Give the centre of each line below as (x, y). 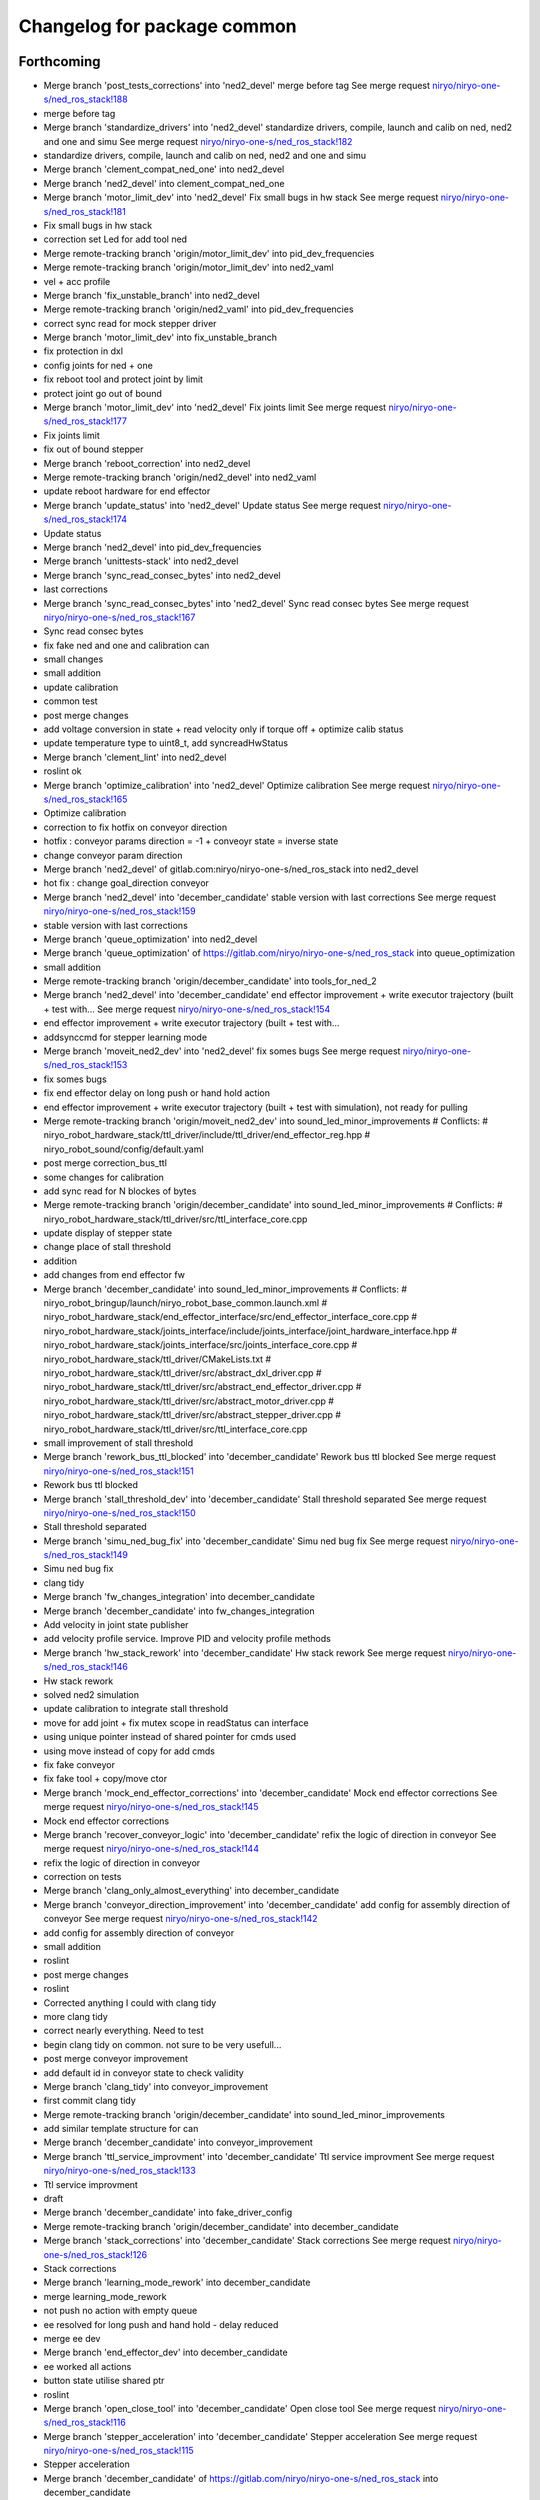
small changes (73, 659)
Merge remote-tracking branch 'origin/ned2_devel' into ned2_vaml (180, 477)
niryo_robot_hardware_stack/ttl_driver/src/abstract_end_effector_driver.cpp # (202, 1387)
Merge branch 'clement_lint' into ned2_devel (135, 757)
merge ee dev (72, 2338)
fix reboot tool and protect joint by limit (123, 379)
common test (71, 701)
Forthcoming (59, 61)
